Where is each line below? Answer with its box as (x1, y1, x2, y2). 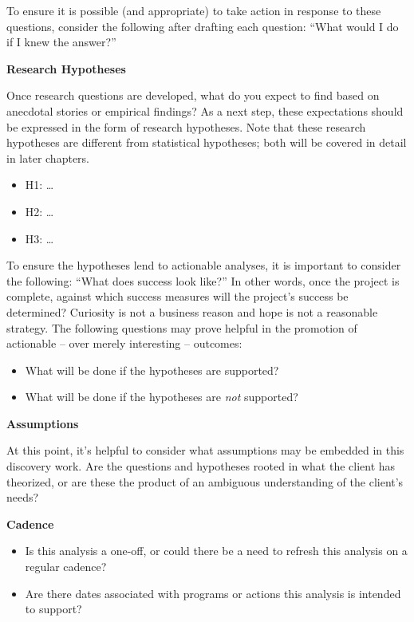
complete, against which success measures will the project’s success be (6, 288, 349, 305)
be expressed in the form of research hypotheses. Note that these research (6, 118, 366, 135)
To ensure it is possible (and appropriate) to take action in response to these (6, 2, 381, 18)
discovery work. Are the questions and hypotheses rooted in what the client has (6, 458, 396, 474)
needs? (6, 489, 39, 506)
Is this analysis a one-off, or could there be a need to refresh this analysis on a (25, 542, 408, 559)
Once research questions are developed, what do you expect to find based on (6, 87, 380, 104)
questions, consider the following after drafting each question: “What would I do (6, 18, 399, 34)
